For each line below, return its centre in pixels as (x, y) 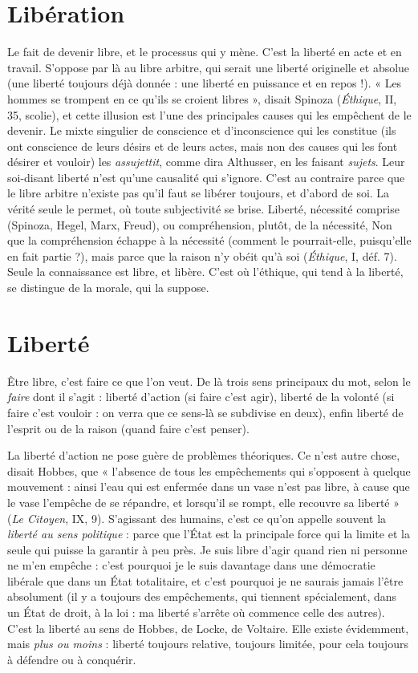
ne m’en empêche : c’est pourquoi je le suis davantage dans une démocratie (191, 565)
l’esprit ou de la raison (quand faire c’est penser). (128, 428)
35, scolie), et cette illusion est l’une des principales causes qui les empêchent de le (209, 114)
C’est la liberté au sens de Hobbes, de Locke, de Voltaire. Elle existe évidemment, (208, 628)
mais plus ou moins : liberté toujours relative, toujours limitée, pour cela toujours (208, 644)
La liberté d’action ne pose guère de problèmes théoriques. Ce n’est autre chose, (204, 455)
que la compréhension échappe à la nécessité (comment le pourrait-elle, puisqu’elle (209, 240)
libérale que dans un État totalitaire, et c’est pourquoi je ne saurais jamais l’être (205, 580)
